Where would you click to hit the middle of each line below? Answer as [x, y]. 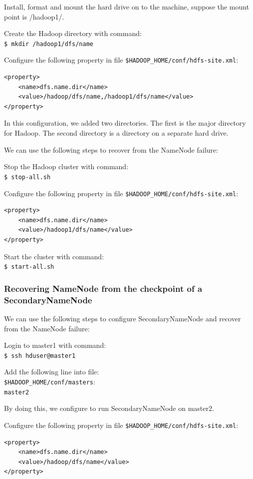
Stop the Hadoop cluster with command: [66, 166]
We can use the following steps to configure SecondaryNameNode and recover [123, 318]
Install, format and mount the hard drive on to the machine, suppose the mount [127, 7]
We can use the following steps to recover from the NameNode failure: [111, 149]
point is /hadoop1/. [34, 16]
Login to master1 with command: [55, 345]
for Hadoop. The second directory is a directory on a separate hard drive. [116, 133]
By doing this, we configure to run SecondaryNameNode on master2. [109, 408]
